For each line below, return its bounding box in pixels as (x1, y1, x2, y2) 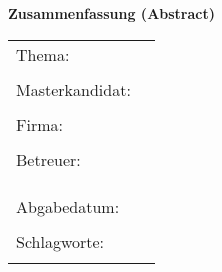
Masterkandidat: (16, 77, 131, 101)
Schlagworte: (16, 229, 105, 253)
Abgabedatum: (16, 194, 120, 218)
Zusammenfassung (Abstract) (8, 3, 215, 23)
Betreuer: (16, 147, 81, 171)
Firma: (16, 112, 63, 136)
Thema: (16, 42, 70, 66)
